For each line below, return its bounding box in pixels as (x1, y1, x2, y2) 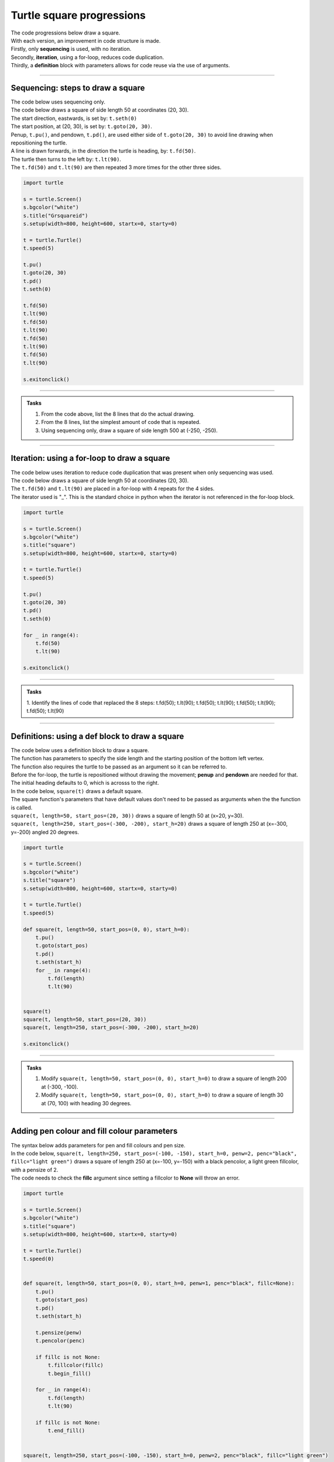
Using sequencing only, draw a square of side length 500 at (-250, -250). (41, 427, 218, 434)
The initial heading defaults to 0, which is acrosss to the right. (11, 780, 159, 787)
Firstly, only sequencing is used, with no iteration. (11, 46, 132, 53)
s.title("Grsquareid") (23, 212, 88, 219)
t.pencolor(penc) (35, 1337, 85, 1344)
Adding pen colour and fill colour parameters (11, 1126, 178, 1136)
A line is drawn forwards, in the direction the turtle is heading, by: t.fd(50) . (11, 147, 196, 154)
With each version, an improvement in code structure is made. (11, 37, 161, 44)
